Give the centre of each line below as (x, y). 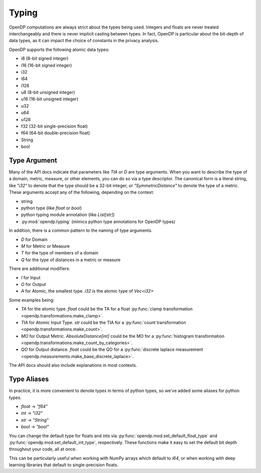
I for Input (31, 277)
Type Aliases (29, 379)
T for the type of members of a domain (60, 253)
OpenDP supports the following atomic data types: (59, 49)
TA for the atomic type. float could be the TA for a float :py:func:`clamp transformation (107, 309)
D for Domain (34, 239)
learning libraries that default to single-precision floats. (64, 465)
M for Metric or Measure (45, 246)
